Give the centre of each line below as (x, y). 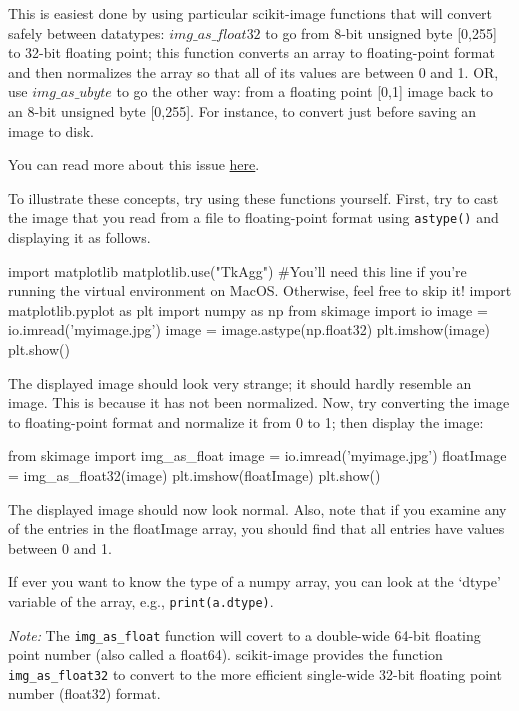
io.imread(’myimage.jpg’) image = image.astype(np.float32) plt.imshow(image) (249, 329)
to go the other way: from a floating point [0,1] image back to (305, 91)
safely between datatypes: (86, 32)
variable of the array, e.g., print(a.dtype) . (141, 600)
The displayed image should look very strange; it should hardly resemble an (240, 382)
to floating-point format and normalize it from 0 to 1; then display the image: (246, 421)
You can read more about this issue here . (134, 164)
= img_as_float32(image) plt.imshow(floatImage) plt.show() (194, 474)
